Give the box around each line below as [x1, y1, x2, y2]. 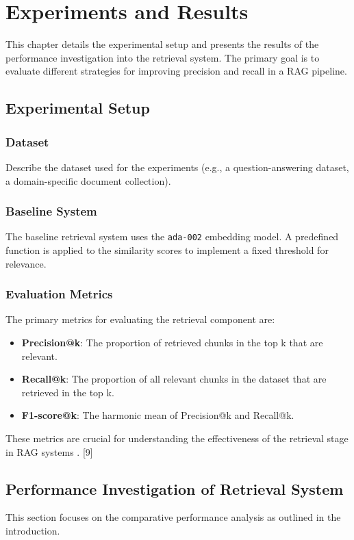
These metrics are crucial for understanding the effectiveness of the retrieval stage [5, 430, 349, 445]
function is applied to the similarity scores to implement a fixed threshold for [5, 242, 329, 257]
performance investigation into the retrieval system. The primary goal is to [5, 50, 320, 64]
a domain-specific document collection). [5, 173, 171, 188]
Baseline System [5, 203, 97, 220]
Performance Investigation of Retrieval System [5, 478, 344, 499]
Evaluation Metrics [5, 285, 113, 303]
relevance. [5, 256, 47, 270]
